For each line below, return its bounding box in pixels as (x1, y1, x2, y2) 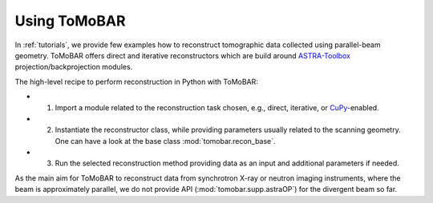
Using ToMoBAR (14, 12, 126, 30)
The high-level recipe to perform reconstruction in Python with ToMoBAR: (14, 77, 258, 86)
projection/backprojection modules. (14, 62, 133, 72)
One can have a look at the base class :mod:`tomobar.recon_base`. (55, 136, 276, 145)
